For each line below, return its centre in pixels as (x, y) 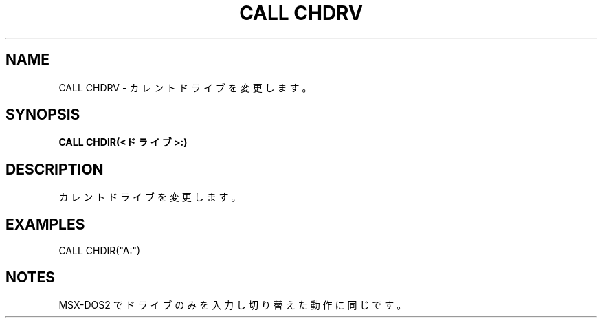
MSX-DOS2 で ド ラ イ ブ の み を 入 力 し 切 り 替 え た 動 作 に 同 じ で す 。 (233, 304)
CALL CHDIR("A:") (100, 251)
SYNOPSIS (43, 115)
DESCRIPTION (55, 169)
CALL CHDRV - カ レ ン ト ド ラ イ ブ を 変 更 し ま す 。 (185, 87)
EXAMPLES (45, 224)
